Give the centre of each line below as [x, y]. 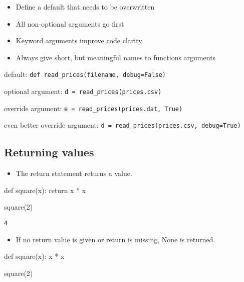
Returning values [49, 152]
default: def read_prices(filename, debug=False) [85, 74]
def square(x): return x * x [45, 190]
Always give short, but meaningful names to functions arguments [116, 57]
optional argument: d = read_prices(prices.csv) [83, 91]
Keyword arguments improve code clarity [79, 40]
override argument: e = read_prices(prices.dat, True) [93, 108]
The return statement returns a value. [74, 173]
